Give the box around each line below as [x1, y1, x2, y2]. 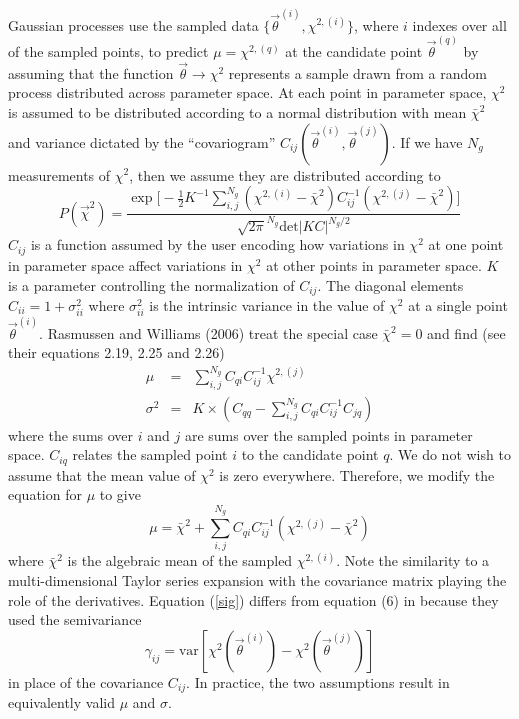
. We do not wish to [389, 444, 511, 465]
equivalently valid [8, 692, 115, 713]
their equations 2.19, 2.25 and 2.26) [8, 342, 225, 363]
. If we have [391, 131, 463, 152]
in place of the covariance [8, 671, 164, 692]
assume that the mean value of [8, 464, 196, 485]
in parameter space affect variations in [8, 254, 243, 275]
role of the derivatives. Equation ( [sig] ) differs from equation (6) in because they [8, 589, 499, 610]
